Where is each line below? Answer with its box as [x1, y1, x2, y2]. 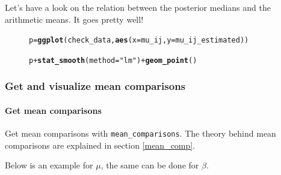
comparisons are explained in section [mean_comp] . [5, 138, 196, 151]
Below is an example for [5, 159, 93, 171]
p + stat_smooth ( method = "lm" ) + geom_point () [29, 56, 197, 65]
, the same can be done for [100, 159, 199, 171]
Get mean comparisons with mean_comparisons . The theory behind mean [5, 127, 276, 140]
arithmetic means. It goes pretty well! [5, 13, 144, 25]
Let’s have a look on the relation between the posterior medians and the [5, 1, 271, 13]
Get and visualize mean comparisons [5, 79, 186, 93]
